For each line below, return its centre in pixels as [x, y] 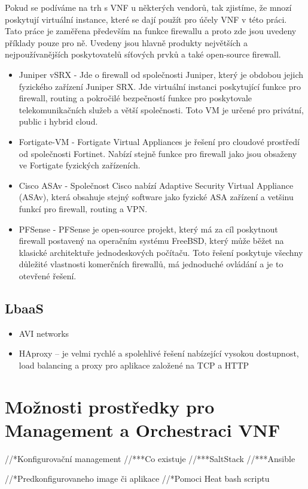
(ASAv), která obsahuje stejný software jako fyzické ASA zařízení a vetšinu [156, 197]
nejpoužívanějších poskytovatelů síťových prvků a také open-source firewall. [143, 54]
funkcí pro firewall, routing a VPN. [83, 208]
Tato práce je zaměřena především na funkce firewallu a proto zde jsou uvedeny [151, 31]
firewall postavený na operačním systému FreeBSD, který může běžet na [151, 241]
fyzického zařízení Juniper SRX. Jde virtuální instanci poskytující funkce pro [160, 86]
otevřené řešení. [48, 275]
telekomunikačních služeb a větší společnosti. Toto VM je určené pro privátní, [161, 109]
